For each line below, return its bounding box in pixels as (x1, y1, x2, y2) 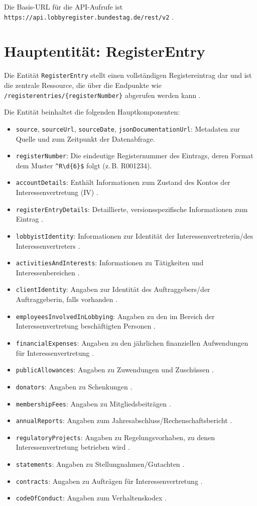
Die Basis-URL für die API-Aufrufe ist (4, 2, 123, 12)
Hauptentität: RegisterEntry (4, 41, 205, 61)
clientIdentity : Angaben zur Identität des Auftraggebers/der (16, 284, 210, 294)
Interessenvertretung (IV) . (16, 187, 98, 197)
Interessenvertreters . (16, 240, 80, 251)
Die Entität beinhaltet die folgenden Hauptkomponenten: (4, 107, 180, 117)
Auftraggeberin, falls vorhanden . (16, 294, 117, 305)
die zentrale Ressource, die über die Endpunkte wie (4, 80, 162, 90)
